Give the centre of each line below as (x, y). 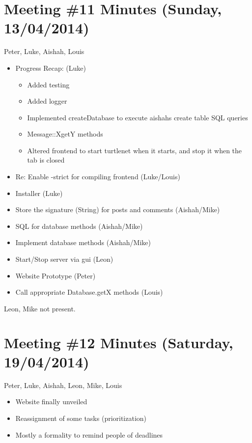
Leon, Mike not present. (40, 308)
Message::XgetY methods (65, 134)
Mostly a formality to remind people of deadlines (89, 434)
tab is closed (46, 160)
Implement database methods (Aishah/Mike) (83, 242)
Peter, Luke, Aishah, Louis (44, 51)
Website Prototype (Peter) (56, 275)
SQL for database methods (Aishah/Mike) (79, 226)
